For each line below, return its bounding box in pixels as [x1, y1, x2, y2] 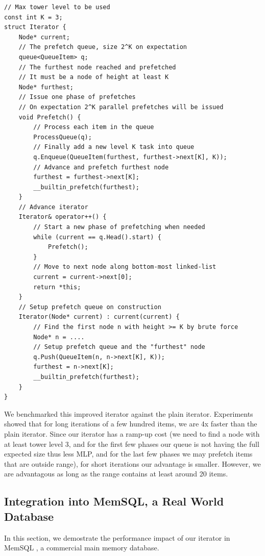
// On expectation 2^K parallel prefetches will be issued [18, 103, 224, 111]
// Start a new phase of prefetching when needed [33, 223, 205, 231]
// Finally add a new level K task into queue [33, 143, 195, 151]
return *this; [33, 283, 81, 291]
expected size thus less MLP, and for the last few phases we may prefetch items [4, 448, 253, 459]
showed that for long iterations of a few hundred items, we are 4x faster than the [4, 418, 257, 429]
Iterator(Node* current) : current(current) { [18, 313, 180, 321]
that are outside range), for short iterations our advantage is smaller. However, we [4, 458, 261, 469]
